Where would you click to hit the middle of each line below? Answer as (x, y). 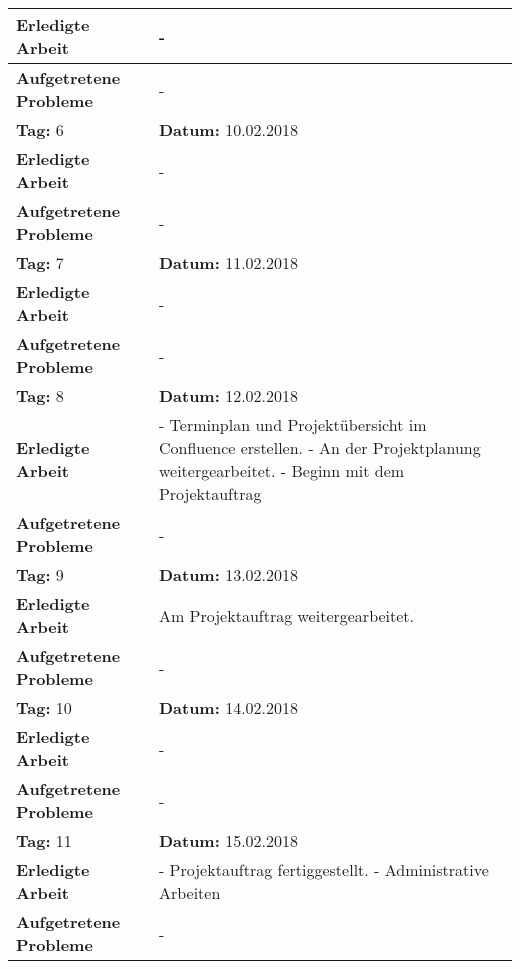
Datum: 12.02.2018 (228, 395)
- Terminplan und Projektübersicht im (292, 424)
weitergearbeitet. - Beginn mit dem (281, 470)
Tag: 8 (40, 395)
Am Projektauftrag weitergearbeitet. (286, 615)
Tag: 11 (44, 840)
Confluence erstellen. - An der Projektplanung (319, 447)
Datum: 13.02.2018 (228, 574)
